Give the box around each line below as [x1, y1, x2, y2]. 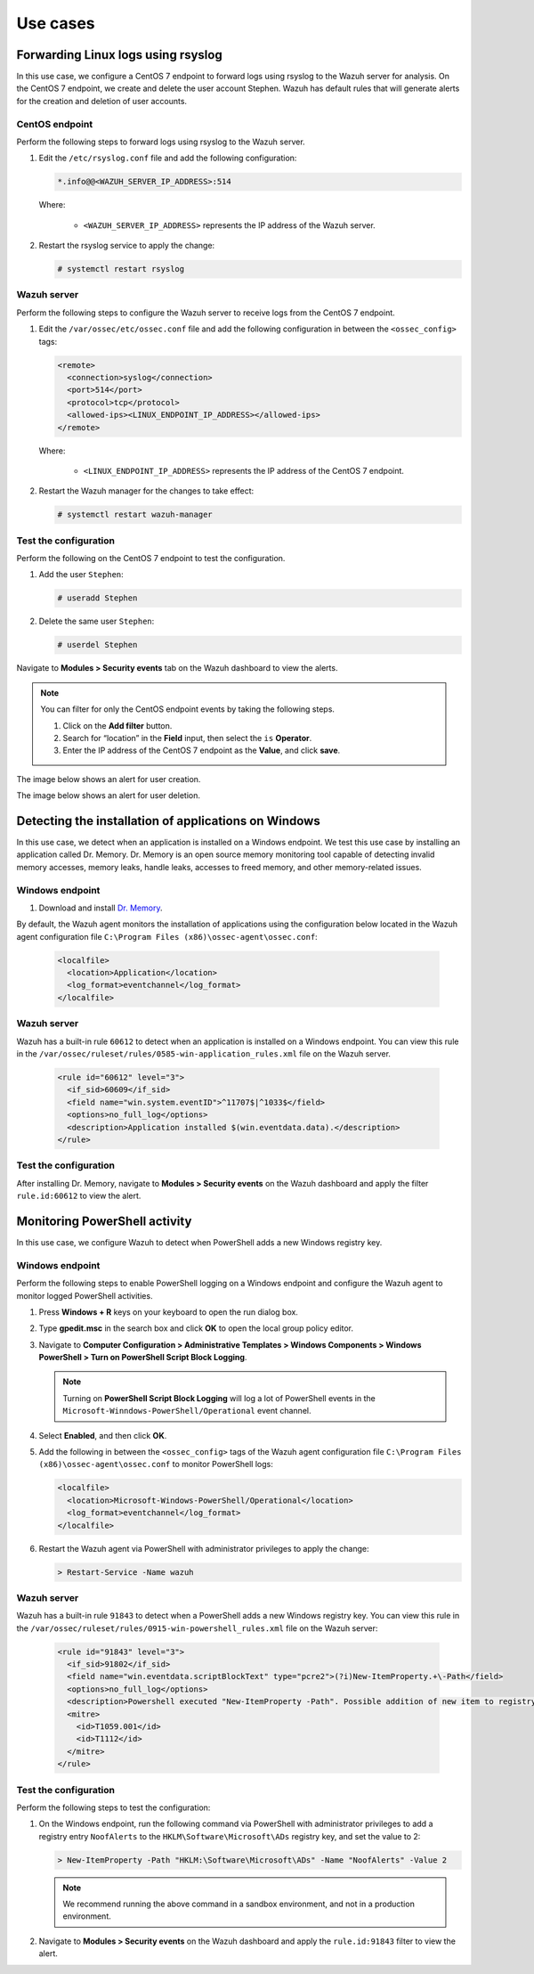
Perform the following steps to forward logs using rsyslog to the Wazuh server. [16, 136, 306, 147]
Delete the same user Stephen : [38, 616, 155, 627]
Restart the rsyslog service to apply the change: [38, 241, 215, 251]
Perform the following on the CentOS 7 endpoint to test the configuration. [16, 553, 286, 564]
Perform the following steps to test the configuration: [16, 1802, 211, 1813]
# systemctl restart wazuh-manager [57, 510, 213, 520]
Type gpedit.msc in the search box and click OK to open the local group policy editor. [38, 1323, 354, 1334]
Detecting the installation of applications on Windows [16, 813, 320, 828]
